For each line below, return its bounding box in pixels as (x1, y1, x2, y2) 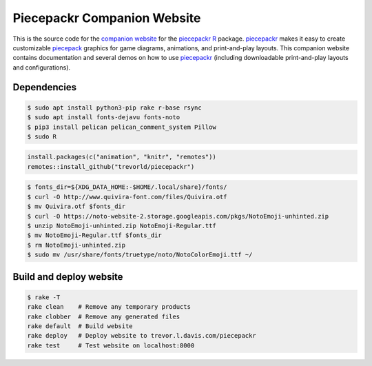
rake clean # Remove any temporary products (27, 303, 191, 311)
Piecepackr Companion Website (12, 10, 201, 26)
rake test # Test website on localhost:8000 (27, 341, 195, 349)
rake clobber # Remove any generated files (27, 312, 180, 321)
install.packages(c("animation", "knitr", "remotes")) (27, 153, 216, 161)
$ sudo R (27, 132, 57, 141)
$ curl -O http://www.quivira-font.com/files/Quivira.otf (27, 193, 227, 201)
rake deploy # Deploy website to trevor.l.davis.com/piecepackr (27, 332, 256, 340)
